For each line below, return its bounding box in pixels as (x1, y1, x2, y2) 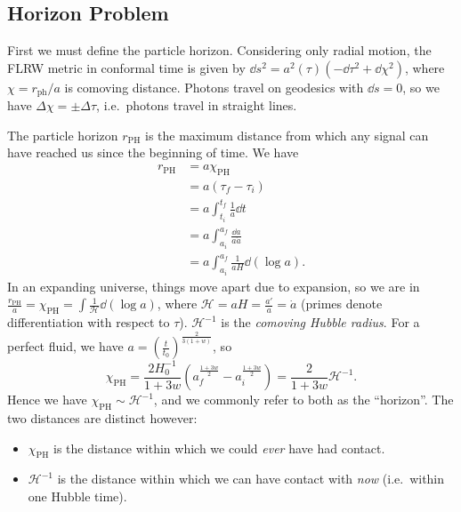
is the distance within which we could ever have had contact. (53, 438, 385, 457)
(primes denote (301, 294, 383, 313)
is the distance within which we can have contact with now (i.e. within (57, 469, 445, 488)
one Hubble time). (28, 486, 127, 505)
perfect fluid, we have (7, 337, 124, 356)
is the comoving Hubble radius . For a (221, 313, 420, 332)
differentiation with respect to (7, 313, 170, 332)
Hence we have (7, 390, 87, 409)
